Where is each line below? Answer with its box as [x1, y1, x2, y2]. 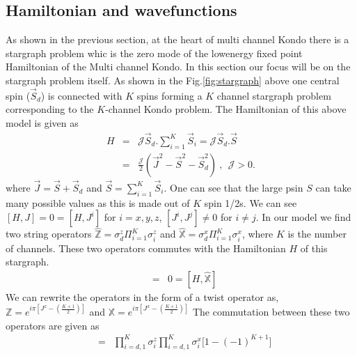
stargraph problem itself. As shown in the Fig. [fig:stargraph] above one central [6, 72, 340, 87]
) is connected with [40, 88, 122, 102]
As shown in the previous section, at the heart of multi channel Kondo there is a [6, 32, 349, 47]
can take [315, 180, 351, 194]
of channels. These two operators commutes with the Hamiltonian [6, 240, 286, 255]
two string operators [6, 226, 92, 241]
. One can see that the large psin [164, 180, 303, 194]
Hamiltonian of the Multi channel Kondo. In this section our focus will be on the [6, 59, 351, 74]
